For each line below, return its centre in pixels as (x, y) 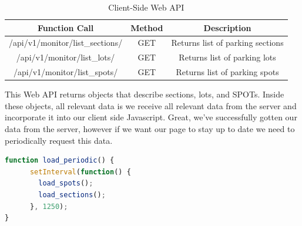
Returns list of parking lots (227, 57)
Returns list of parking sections (227, 43)
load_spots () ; (66, 183)
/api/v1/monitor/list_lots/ (66, 57)
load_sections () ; (72, 195)
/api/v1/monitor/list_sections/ (66, 43)
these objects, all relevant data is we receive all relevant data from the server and (151, 105)
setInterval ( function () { (80, 172)
